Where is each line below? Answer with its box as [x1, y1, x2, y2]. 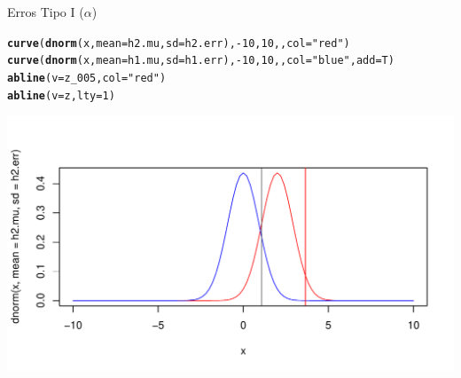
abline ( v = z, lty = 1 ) [7, 89, 115, 102]
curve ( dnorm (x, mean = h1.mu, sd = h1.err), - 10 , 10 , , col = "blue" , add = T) [7, 54, 395, 67]
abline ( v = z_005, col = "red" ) [7, 71, 167, 84]
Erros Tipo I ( [7, 3, 84, 20]
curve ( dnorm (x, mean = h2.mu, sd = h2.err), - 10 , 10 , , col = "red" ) [7, 36, 350, 50]
